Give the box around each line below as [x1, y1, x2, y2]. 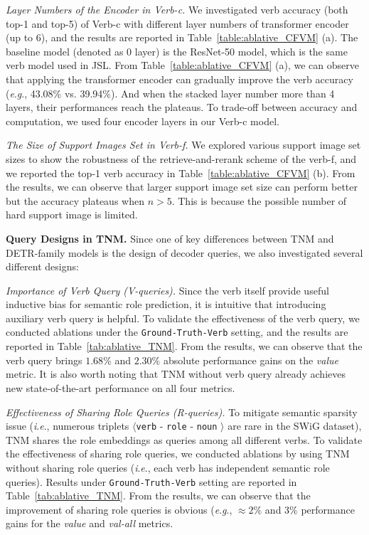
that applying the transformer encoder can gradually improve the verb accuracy [6, 71, 353, 86]
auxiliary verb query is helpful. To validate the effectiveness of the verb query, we [6, 310, 360, 325]
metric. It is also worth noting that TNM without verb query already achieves [6, 366, 346, 381]
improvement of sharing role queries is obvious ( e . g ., [6, 502, 232, 517]
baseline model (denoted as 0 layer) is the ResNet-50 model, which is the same [6, 43, 348, 58]
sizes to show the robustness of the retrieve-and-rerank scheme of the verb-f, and [6, 151, 357, 166]
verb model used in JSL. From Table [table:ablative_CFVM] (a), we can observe [6, 58, 359, 73]
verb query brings [6, 352, 82, 367]
